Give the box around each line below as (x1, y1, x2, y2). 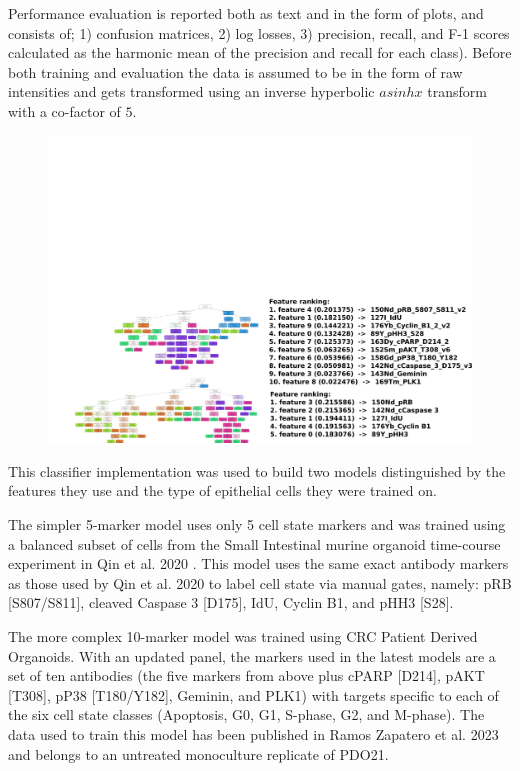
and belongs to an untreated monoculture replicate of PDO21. (8, 743, 389, 764)
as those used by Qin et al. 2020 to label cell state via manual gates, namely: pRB (8, 572, 512, 593)
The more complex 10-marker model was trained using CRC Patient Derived (8, 625, 478, 646)
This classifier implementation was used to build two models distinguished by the (8, 460, 506, 481)
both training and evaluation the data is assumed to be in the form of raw (8, 61, 463, 82)
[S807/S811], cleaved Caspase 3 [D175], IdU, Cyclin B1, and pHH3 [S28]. (8, 592, 454, 613)
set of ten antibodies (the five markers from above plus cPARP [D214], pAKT (8, 665, 485, 686)
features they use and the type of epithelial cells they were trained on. (8, 480, 437, 501)
